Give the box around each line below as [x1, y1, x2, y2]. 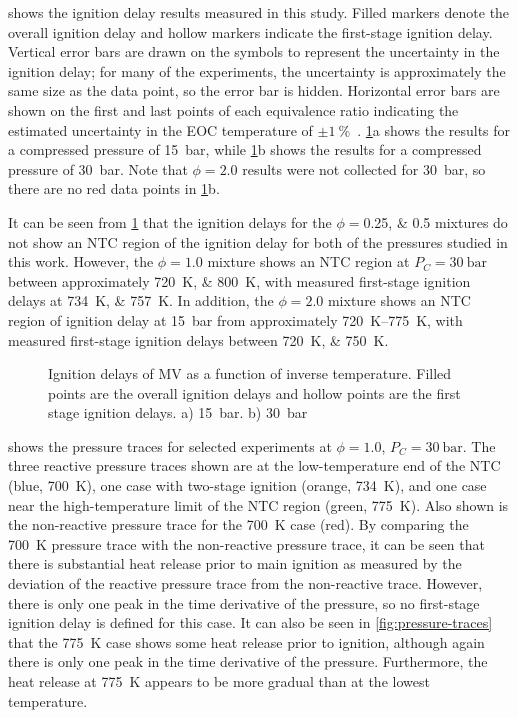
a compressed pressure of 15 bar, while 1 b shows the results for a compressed [8, 139, 482, 160]
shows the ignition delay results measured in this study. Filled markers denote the [8, 2, 510, 22]
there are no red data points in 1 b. [8, 178, 220, 199]
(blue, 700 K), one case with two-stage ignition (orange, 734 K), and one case [8, 475, 487, 496]
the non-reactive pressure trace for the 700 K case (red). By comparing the [8, 514, 469, 535]
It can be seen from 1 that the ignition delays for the [8, 211, 332, 232]
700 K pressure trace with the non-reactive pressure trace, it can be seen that [8, 533, 485, 554]
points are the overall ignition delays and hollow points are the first [48, 382, 461, 403]
